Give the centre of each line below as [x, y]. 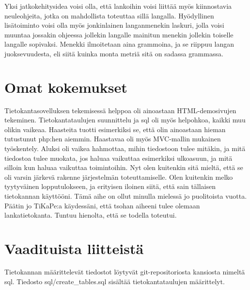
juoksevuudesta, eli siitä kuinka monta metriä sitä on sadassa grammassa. [114, 53]
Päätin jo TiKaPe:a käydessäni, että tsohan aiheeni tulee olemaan [102, 205]
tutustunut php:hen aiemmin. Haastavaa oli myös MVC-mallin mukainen [113, 139]
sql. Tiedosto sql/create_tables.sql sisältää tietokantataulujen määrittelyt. [115, 281]
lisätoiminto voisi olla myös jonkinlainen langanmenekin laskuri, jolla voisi [114, 25]
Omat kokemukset [66, 87]
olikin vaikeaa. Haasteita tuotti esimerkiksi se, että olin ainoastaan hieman [115, 129]
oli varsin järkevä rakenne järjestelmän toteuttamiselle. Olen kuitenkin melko [119, 177]
